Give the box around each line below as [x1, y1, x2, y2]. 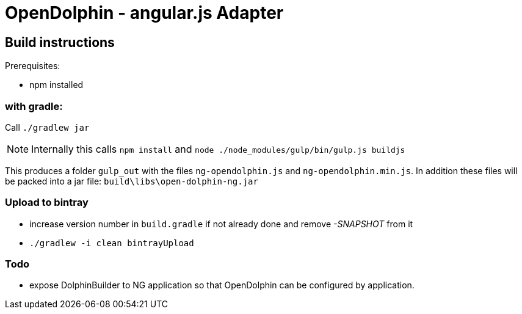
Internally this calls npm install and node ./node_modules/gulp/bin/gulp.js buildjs [31, 142, 405, 155]
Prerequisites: [5, 60, 60, 71]
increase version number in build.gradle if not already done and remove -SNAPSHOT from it [29, 218, 413, 229]
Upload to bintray [5, 196, 89, 209]
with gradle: [5, 100, 63, 112]
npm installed [29, 79, 84, 90]
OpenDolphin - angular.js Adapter [5, 2, 284, 23]
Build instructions [5, 34, 115, 50]
